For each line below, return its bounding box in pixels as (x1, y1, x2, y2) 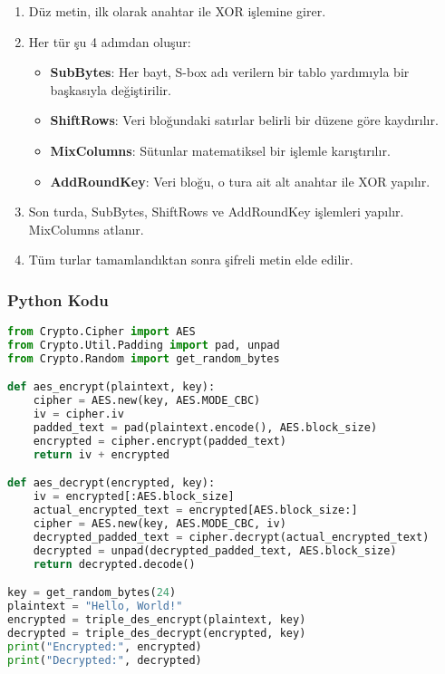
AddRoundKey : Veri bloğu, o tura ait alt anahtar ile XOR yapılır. (50, 171, 430, 190)
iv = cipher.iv (33, 408, 124, 421)
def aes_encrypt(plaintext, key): (7, 380, 216, 394)
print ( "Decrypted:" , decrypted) (7, 653, 202, 667)
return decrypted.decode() (33, 557, 196, 571)
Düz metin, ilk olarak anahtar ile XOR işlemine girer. (28, 2, 326, 20)
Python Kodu (7, 288, 109, 311)
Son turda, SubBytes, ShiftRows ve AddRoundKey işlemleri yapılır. (28, 202, 404, 221)
